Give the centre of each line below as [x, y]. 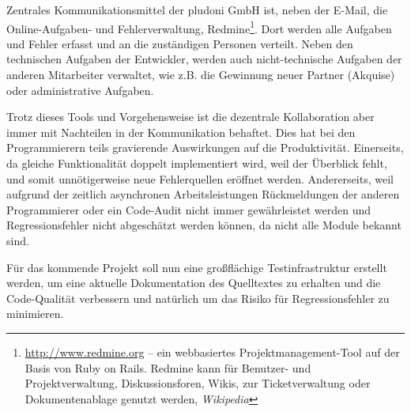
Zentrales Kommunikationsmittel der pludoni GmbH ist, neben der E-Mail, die [197, 9]
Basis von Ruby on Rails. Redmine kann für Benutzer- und [168, 367]
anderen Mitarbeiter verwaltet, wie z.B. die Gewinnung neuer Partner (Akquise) [201, 75]
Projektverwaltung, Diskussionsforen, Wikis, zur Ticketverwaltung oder [198, 383]
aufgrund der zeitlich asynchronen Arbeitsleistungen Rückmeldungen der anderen [203, 194]
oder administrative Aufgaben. [80, 90]
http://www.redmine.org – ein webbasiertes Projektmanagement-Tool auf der [212, 352]
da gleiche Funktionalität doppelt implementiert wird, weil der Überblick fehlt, [197, 163]
